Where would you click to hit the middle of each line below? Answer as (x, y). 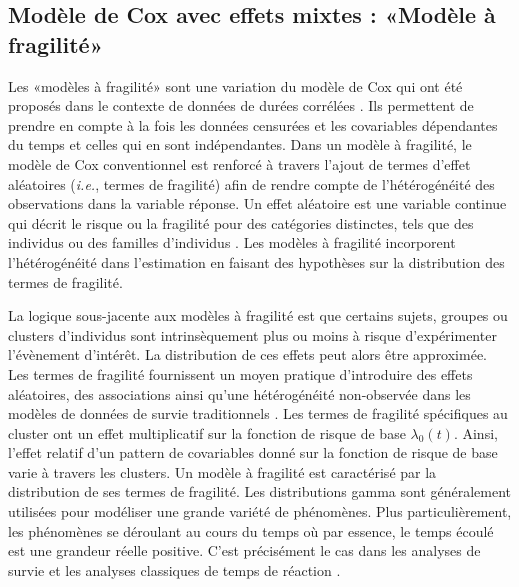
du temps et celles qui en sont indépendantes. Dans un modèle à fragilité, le (240, 144)
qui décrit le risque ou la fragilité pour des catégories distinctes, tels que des (241, 222)
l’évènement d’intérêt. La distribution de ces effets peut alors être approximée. (247, 354)
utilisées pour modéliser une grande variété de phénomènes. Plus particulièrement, (260, 511)
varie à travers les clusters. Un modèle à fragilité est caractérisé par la (222, 471)
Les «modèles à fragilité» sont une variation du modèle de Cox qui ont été (235, 85)
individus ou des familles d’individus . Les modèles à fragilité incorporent (232, 242)
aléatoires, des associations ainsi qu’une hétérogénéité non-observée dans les (239, 393)
